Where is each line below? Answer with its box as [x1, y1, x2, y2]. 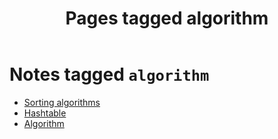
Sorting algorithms [23, 96, 101, 108]
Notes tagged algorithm [9, 63, 210, 86]
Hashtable [23, 107, 67, 119]
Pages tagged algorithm [65, 7, 269, 30]
